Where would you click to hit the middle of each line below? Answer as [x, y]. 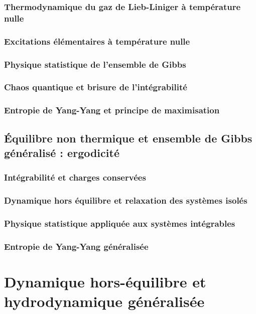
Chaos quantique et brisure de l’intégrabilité [96, 87]
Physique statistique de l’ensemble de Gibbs [95, 64]
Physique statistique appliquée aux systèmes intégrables [120, 223]
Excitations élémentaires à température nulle [97, 41]
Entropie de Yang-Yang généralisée [76, 246]
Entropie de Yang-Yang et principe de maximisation [112, 110]
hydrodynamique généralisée [104, 301]
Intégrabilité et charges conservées [75, 177]
